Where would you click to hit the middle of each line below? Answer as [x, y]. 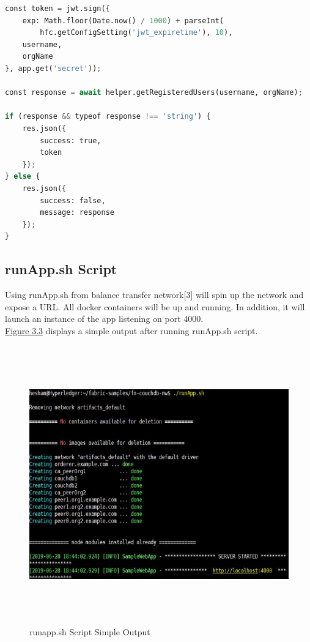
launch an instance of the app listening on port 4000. [104, 319]
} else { [23, 177]
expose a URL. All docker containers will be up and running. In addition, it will [155, 306]
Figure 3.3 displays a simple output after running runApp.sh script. [131, 330]
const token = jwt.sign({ [57, 9]
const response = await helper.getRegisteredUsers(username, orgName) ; [154, 93]
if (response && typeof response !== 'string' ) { [108, 117]
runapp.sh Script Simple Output [90, 631]
